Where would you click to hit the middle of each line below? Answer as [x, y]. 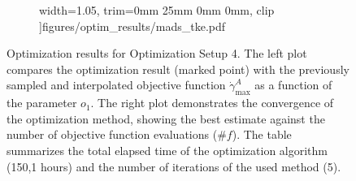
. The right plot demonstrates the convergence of [212, 103]
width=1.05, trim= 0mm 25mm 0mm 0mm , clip [157, 10]
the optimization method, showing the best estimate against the [166, 118]
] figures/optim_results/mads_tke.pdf [132, 26]
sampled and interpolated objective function [116, 85]
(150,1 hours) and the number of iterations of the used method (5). [174, 166]
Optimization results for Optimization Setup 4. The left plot [157, 53]
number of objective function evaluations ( [112, 134]
